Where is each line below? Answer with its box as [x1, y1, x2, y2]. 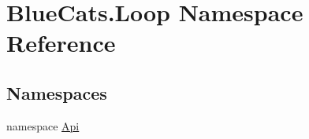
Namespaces [6, 80, 107, 104]
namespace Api [6, 117, 80, 134]
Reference [6, 27, 116, 59]
